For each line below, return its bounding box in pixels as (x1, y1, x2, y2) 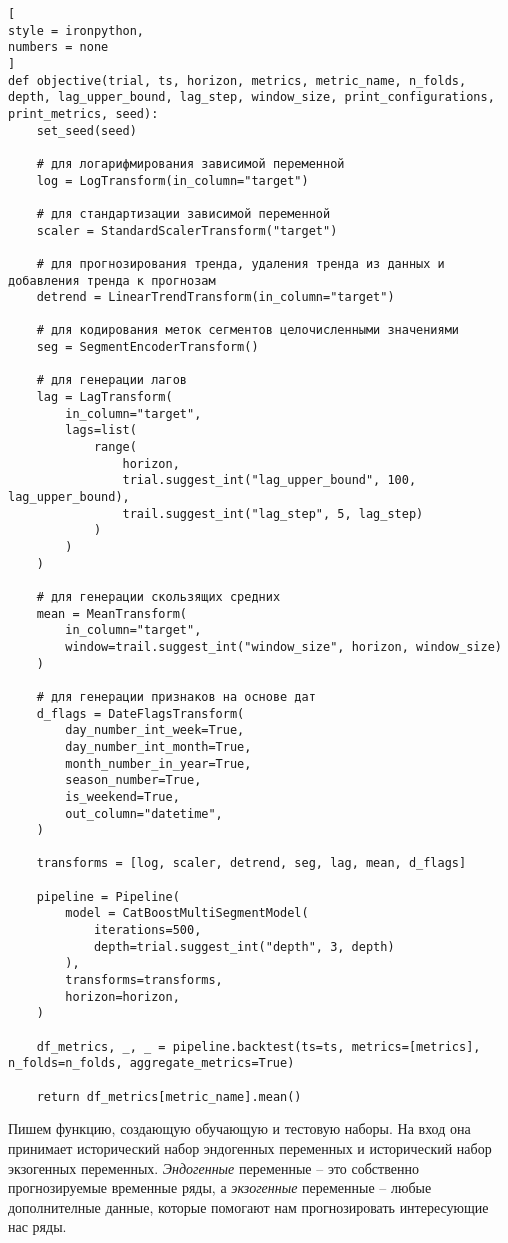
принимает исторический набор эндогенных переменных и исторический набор (8, 1137, 492, 1158)
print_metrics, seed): (8, 106, 159, 121)
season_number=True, (65, 773, 202, 788)
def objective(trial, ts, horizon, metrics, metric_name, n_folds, (8, 73, 467, 88)
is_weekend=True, (65, 789, 180, 804)
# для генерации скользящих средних (36, 589, 281, 604)
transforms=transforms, (65, 973, 223, 988)
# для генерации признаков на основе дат (36, 689, 316, 704)
